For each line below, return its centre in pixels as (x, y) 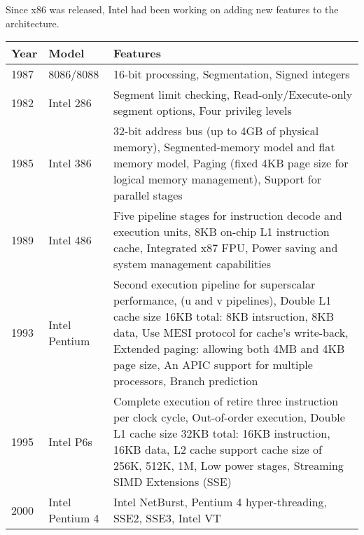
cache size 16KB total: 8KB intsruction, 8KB (223, 317)
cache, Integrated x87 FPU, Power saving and (225, 248)
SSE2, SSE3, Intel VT (167, 518)
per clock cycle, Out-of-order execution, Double (229, 417)
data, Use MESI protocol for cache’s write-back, (231, 333)
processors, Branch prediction (185, 381)
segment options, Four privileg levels (202, 111)
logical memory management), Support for (217, 179)
